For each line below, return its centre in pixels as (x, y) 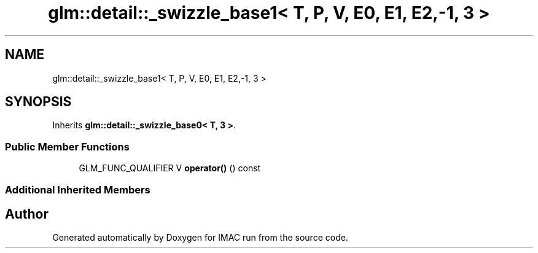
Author (27, 214)
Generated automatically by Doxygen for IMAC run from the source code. (200, 238)
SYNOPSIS (38, 102)
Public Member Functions (67, 146)
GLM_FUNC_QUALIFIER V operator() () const (170, 168)
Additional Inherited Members (78, 189)
